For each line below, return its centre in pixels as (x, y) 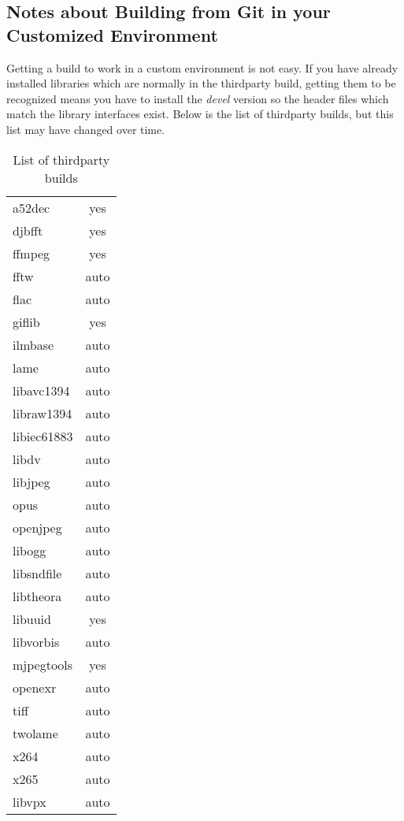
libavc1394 (41, 390)
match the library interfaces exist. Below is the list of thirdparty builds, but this (200, 114)
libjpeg (32, 481)
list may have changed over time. (86, 129)
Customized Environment (112, 34)
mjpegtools (43, 664)
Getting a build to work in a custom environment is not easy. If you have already (202, 67)
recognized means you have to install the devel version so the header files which (198, 98)
